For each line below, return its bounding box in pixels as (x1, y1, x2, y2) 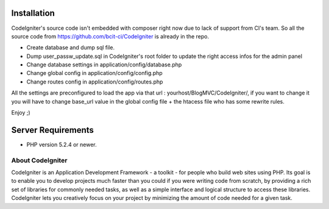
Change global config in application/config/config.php (26, 69, 163, 77)
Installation (11, 8, 55, 18)
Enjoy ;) (11, 109, 30, 116)
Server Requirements (11, 125, 94, 135)
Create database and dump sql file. (26, 44, 115, 51)
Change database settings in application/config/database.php (26, 61, 182, 68)
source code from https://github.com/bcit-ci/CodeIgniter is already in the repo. (11, 32, 210, 40)
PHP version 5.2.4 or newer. (26, 141, 97, 148)
